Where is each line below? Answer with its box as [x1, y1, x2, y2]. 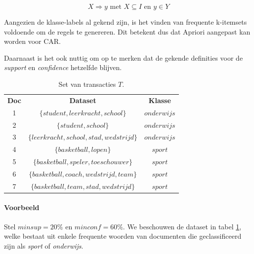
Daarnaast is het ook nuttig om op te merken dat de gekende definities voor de [4, 52, 243, 63]
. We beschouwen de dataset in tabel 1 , [123, 221, 242, 231]
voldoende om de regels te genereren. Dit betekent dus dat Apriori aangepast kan [4, 26, 251, 36]
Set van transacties [58, 78, 116, 89]
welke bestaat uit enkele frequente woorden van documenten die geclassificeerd [4, 231, 242, 241]
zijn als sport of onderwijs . [4, 240, 84, 251]
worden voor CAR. [4, 36, 61, 46]
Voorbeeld [4, 202, 40, 213]
